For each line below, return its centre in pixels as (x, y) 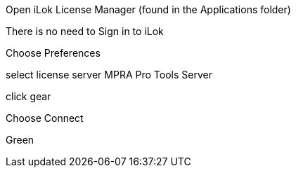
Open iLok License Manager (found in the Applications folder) (148, 9)
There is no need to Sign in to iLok (85, 31)
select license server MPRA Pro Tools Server (109, 75)
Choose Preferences (53, 53)
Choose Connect (45, 118)
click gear (28, 96)
